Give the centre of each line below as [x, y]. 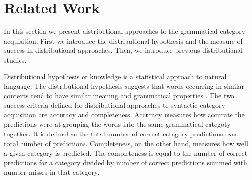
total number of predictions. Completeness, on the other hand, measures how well [126, 143]
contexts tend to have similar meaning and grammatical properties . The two [119, 95]
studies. [15, 59]
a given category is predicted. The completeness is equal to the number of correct [126, 153]
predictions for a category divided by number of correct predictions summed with [126, 162]
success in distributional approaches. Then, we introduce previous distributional [123, 50]
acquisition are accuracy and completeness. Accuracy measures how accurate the [124, 114]
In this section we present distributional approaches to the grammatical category [125, 31]
